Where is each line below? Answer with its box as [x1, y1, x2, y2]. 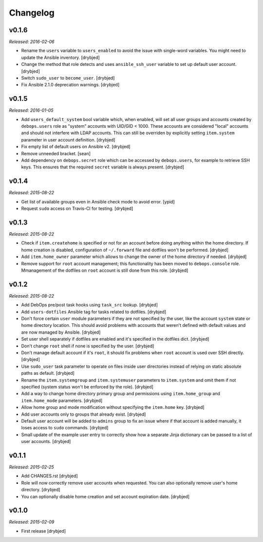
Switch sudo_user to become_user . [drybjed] [21, 75, 115, 81]
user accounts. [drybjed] [21, 439, 71, 444]
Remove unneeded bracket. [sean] [21, 150, 91, 156]
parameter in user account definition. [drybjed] [21, 137, 115, 142]
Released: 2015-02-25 [9, 464, 54, 470]
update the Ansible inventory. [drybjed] [21, 54, 100, 60]
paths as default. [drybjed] [21, 370, 75, 376]
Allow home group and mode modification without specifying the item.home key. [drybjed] [21, 404, 205, 410]
